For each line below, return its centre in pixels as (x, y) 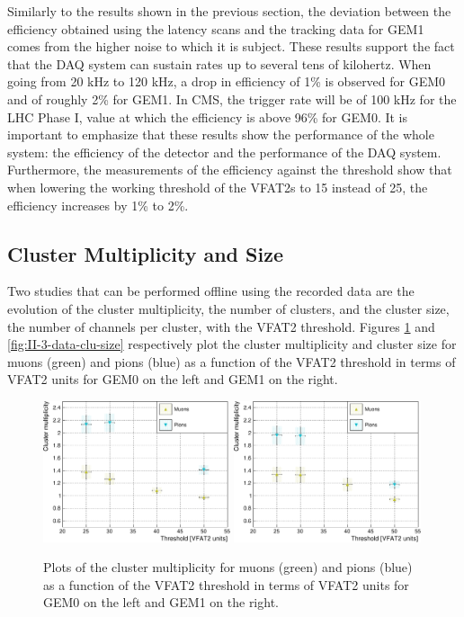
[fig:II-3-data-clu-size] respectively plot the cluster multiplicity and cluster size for (232, 344)
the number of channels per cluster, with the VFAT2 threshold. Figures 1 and (221, 326)
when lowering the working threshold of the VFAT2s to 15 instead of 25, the (218, 187)
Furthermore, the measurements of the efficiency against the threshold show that (230, 170)
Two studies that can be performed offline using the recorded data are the (211, 291)
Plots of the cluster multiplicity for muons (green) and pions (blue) (228, 567)
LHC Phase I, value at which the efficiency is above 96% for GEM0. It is (208, 116)
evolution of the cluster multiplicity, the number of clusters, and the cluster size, (228, 308)
